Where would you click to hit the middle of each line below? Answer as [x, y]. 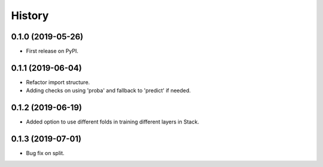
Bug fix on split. [45, 153]
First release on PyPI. [52, 51]
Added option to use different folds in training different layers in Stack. [113, 122]
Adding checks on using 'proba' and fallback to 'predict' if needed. [109, 91]
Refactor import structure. [58, 82]
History [30, 16]
